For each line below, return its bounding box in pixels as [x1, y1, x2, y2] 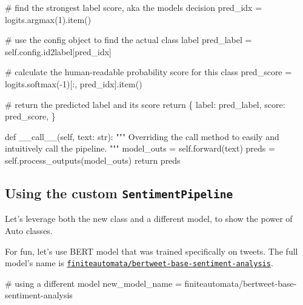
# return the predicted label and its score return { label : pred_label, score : [5, 98, 285, 110]
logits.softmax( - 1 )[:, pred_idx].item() [5, 77, 142, 90]
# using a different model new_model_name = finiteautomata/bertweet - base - [5, 277, 297, 289]
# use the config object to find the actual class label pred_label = [5, 33, 252, 46]
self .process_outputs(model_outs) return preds [5, 153, 181, 166]
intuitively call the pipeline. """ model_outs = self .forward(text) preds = [5, 142, 275, 155]
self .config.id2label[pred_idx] [5, 45, 112, 58]
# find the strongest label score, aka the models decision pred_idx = [5, 1, 262, 13]
